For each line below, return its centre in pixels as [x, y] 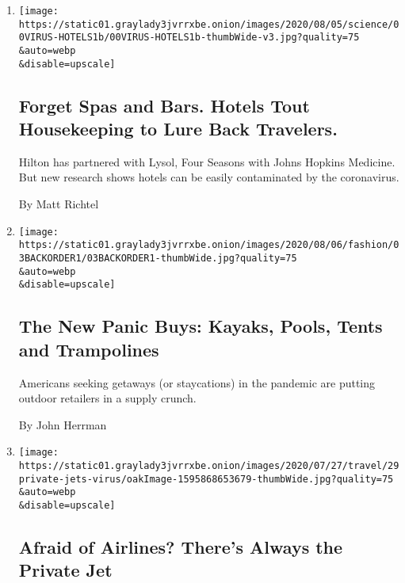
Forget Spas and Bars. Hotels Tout [164, 105]
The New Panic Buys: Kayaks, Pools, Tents [201, 326]
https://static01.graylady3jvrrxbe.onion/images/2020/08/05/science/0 [209, 24]
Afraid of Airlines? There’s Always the [181, 546]
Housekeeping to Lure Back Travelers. [178, 129]
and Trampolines [89, 349]
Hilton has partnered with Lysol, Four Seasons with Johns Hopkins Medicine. [207, 161]
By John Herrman [63, 424]
